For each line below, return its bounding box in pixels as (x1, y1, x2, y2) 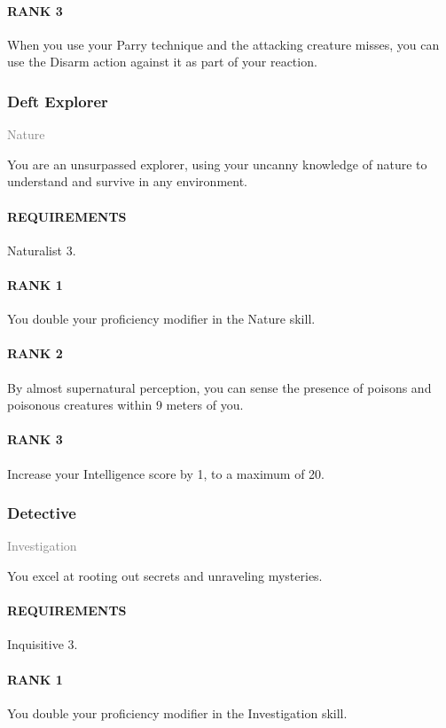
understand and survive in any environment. (7, 172, 247, 191)
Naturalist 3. (7, 240, 76, 259)
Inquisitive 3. (7, 635, 78, 654)
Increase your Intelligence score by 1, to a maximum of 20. (7, 464, 325, 482)
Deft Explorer (7, 90, 108, 112)
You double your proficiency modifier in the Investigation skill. (7, 703, 348, 722)
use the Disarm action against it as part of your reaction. (7, 52, 317, 71)
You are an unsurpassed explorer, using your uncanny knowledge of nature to (7, 154, 427, 173)
